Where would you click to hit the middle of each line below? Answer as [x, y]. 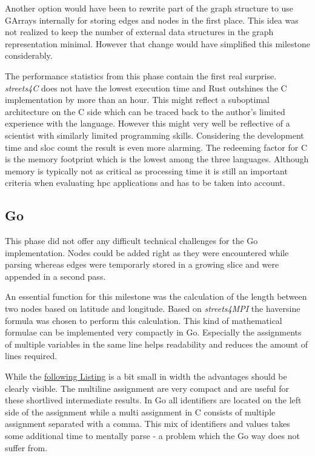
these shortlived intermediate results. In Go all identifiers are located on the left [153, 400]
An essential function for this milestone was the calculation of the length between [156, 296]
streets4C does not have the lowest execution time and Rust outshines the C [146, 88]
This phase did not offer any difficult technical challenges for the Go [131, 241]
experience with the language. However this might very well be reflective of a [148, 123]
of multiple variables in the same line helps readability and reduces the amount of [157, 344]
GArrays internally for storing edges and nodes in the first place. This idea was [152, 20]
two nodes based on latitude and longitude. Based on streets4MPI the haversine [153, 309]
